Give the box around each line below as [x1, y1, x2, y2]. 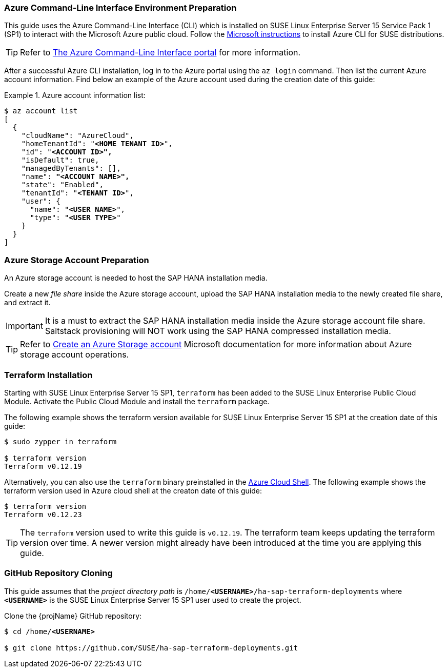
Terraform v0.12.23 [4, 510, 82, 519]
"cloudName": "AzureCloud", [21, 131, 134, 140]
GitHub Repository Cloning [4, 568, 113, 579]
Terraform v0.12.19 [4, 462, 82, 470]
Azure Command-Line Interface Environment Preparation [4, 3, 237, 13]
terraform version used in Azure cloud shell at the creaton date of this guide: [4, 486, 262, 495]
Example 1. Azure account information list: [4, 91, 146, 100]
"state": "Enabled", [21, 181, 104, 189]
